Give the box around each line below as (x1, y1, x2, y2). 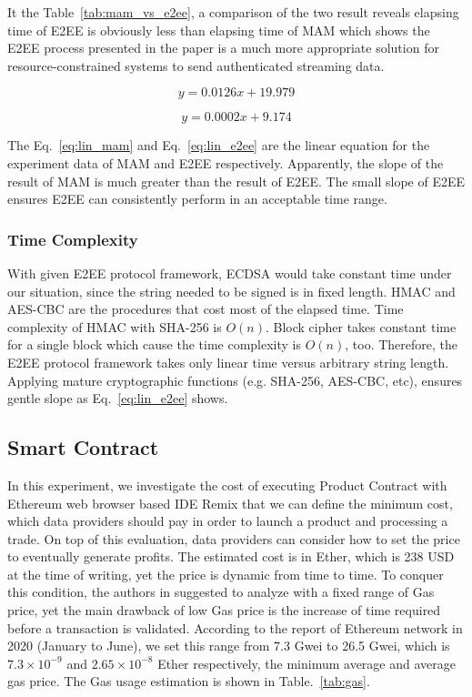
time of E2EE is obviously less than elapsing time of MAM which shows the (7, 20, 430, 39)
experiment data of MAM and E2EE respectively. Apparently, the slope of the (7, 153, 444, 172)
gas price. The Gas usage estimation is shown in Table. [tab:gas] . (7, 672, 370, 691)
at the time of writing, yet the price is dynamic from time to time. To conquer (7, 564, 444, 583)
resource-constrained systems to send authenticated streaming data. (7, 56, 385, 75)
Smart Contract (7, 433, 159, 461)
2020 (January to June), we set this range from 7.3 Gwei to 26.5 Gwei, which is (7, 636, 450, 655)
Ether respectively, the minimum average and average (157, 653, 456, 672)
